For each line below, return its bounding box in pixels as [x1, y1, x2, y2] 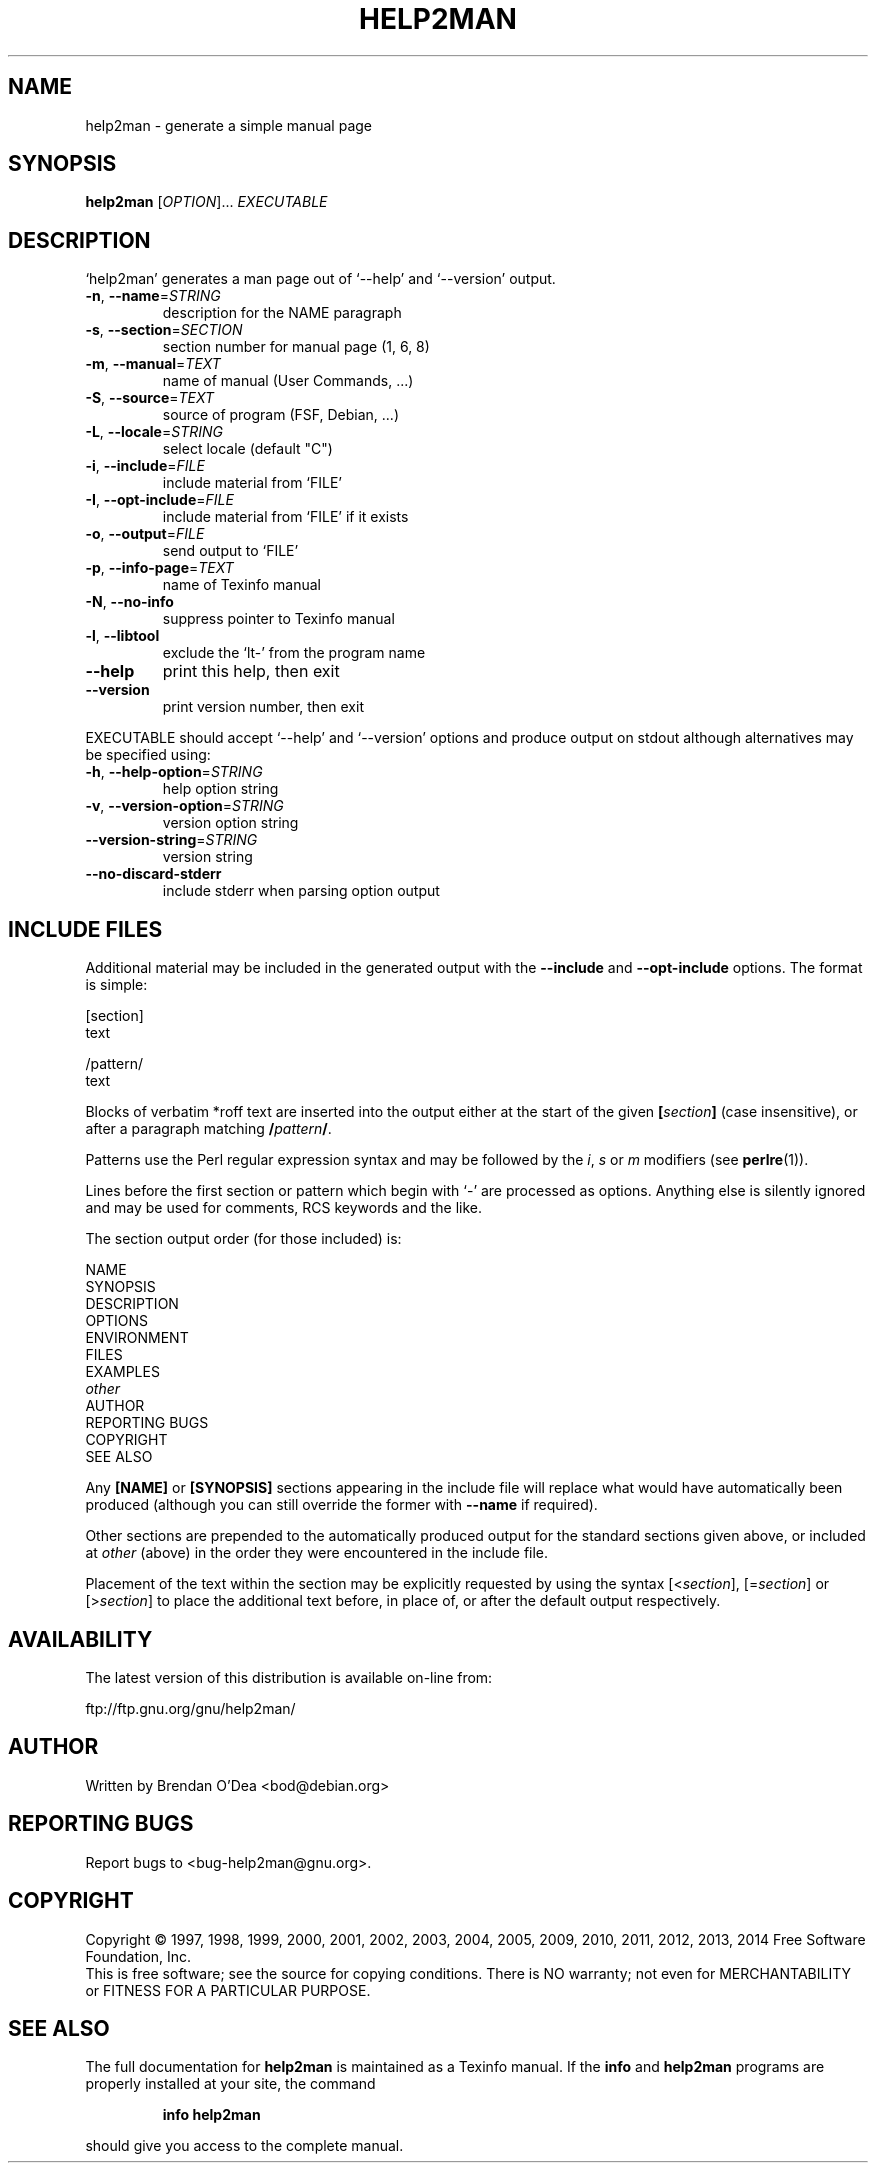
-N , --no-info [85, 593, 174, 611]
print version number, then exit [162, 698, 364, 716]
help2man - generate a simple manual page [85, 116, 372, 134]
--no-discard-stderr [85, 865, 222, 883]
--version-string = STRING [85, 831, 258, 849]
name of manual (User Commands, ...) [162, 372, 414, 390]
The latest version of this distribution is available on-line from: [85, 1668, 493, 1686]
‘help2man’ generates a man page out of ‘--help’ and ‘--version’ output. [85, 270, 556, 288]
